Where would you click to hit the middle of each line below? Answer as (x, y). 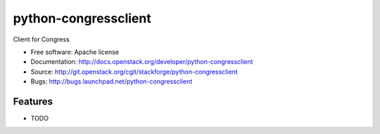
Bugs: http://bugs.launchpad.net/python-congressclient (112, 81)
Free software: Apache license (75, 52)
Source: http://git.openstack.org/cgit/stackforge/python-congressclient (134, 72)
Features (33, 101)
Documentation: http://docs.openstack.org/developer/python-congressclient (142, 62)
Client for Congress (41, 39)
